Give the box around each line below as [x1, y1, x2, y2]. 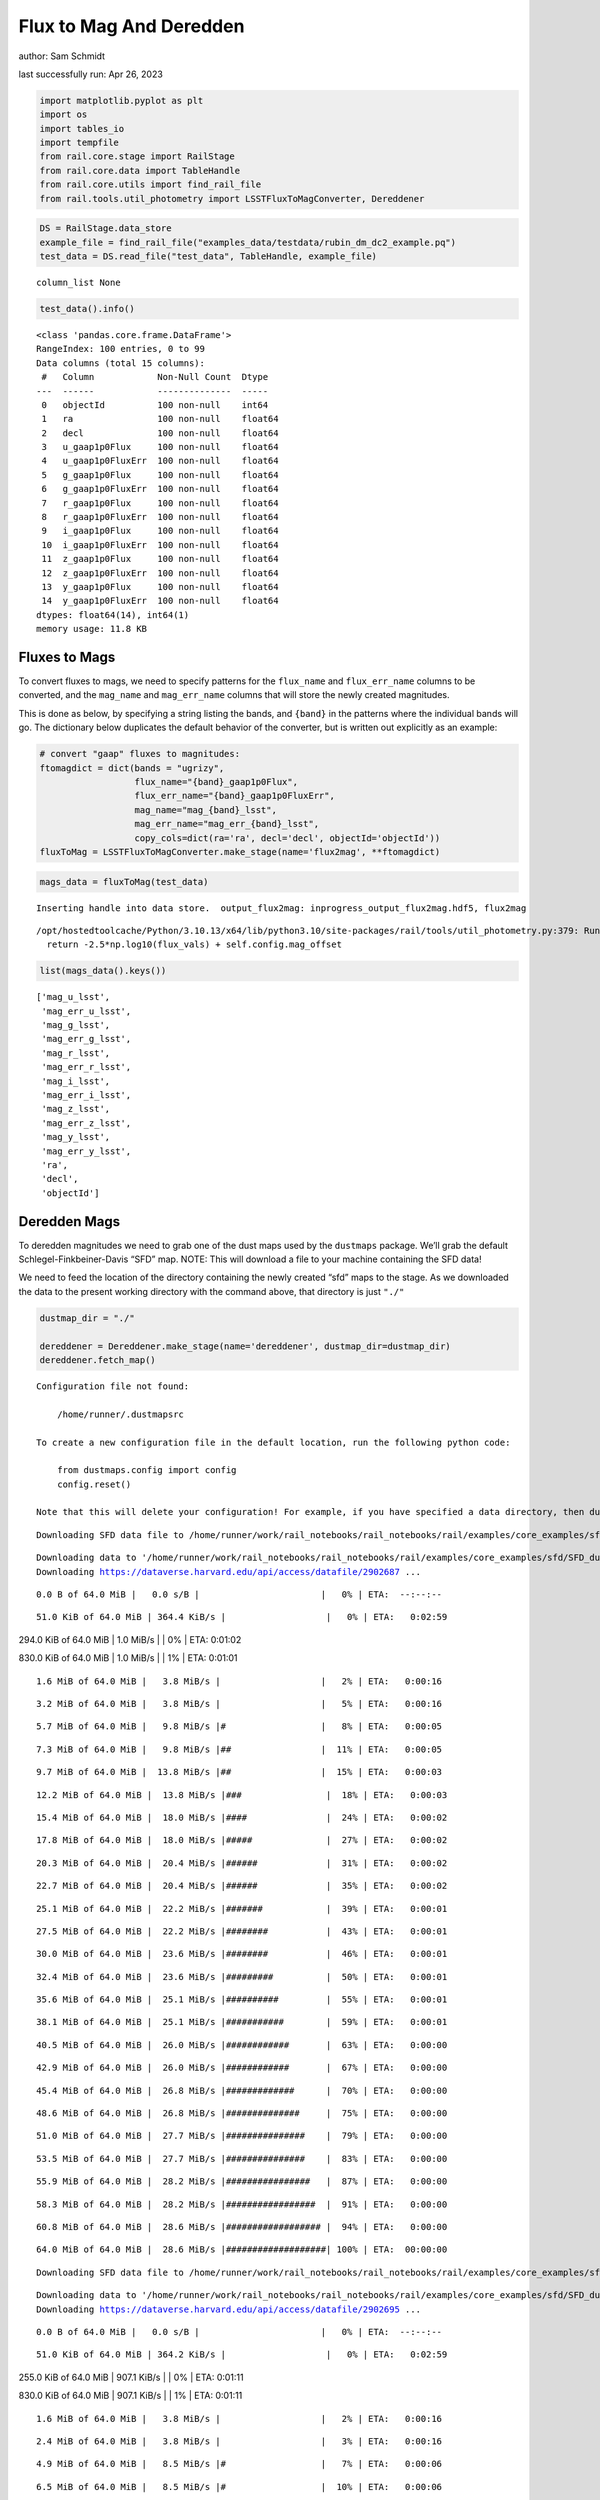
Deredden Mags [18, 1213, 121, 1230]
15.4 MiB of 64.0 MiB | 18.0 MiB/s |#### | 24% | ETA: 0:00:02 [36, 1811, 448, 1823]
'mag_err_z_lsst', [41, 1117, 132, 1129]
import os [39, 109, 88, 120]
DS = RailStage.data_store [39, 223, 172, 234]
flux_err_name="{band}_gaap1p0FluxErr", [134, 790, 335, 802]
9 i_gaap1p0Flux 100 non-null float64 [41, 525, 279, 537]
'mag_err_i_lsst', [41, 1090, 132, 1101]
